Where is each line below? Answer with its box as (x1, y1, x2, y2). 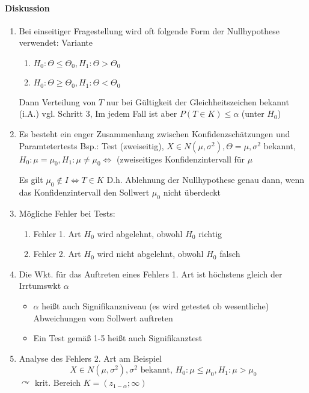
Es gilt (19, 173, 43, 186)
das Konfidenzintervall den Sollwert (19, 186, 150, 199)
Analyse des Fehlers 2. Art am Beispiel (19, 351, 162, 364)
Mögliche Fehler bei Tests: (19, 207, 115, 220)
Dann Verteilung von (19, 95, 96, 108)
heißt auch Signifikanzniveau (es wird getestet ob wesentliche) (41, 300, 269, 312)
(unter (241, 107, 265, 120)
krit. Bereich (34, 376, 81, 389)
